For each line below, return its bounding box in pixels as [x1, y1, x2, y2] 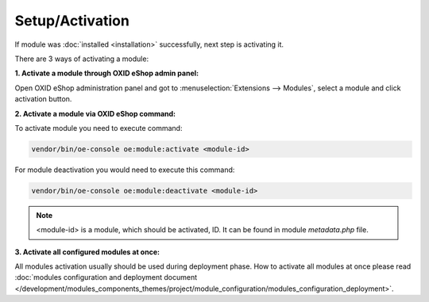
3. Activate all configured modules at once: [14, 247, 160, 257]
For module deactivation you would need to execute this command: [14, 165, 235, 174]
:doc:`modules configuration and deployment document [14, 273, 198, 282]
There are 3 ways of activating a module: [14, 54, 149, 63]
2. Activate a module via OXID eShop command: [14, 109, 176, 118]
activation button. [14, 94, 72, 104]
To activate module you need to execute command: [14, 123, 183, 132]
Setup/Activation [14, 12, 130, 29]
